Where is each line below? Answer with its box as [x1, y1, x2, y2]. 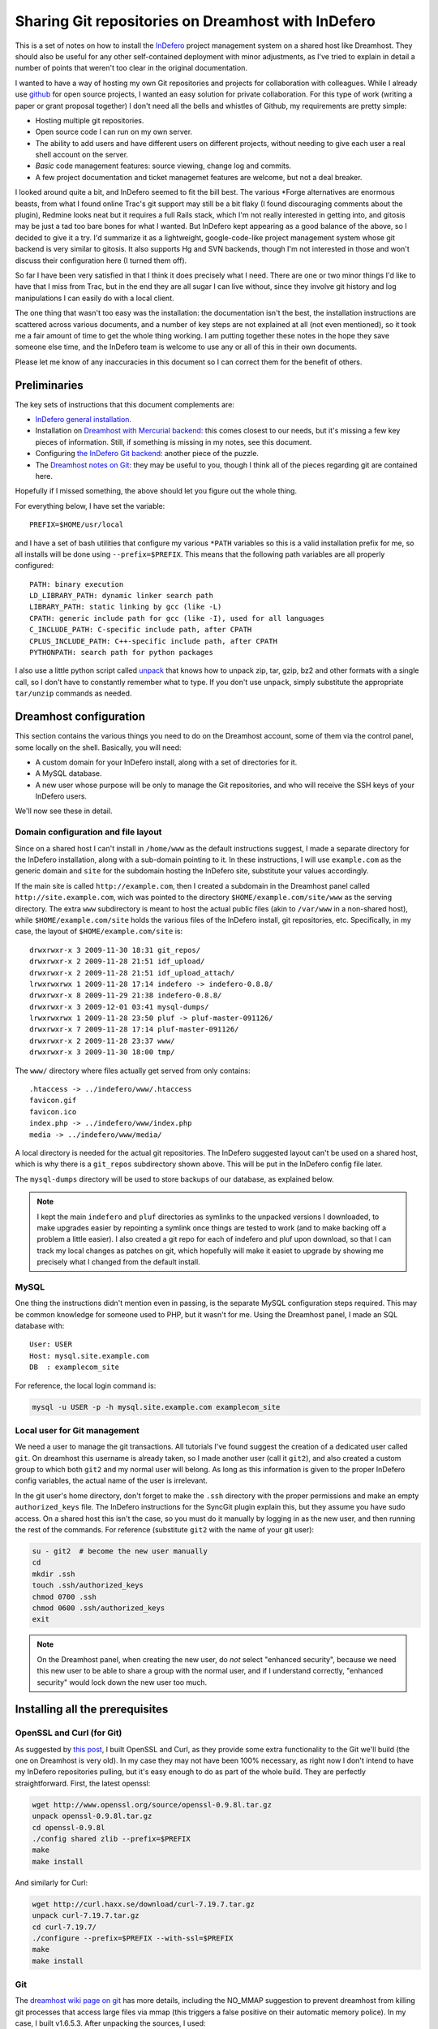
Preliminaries [15, 378, 84, 392]
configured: [15, 561, 54, 571]
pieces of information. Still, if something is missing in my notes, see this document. [35, 437, 312, 446]
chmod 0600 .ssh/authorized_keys [32, 1603, 165, 1613]
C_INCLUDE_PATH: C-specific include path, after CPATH [29, 625, 252, 635]
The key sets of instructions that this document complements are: [15, 399, 235, 409]
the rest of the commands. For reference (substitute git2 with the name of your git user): [15, 1525, 315, 1535]
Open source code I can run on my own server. [35, 127, 193, 137]
